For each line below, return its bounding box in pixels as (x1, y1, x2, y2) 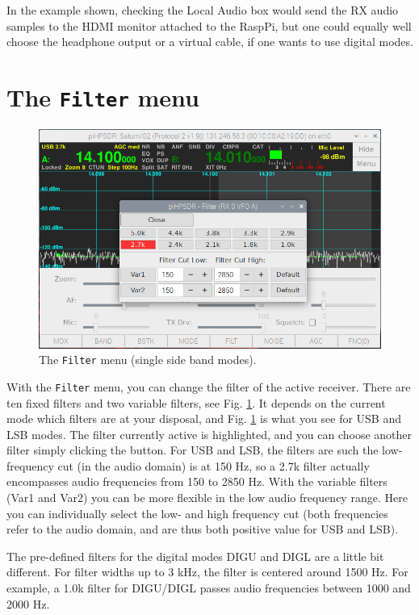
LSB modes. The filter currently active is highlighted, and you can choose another (6, 425, 413, 442)
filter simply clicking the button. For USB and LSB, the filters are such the (6, 441, 379, 458)
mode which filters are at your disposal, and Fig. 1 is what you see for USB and (6, 410, 401, 427)
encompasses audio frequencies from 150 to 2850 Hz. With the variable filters (6, 473, 388, 490)
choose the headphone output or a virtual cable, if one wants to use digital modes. (6, 33, 413, 50)
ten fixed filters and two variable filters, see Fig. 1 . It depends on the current (6, 394, 386, 411)
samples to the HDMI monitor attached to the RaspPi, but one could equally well (6, 17, 412, 34)
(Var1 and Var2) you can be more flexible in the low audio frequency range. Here (6, 489, 408, 506)
